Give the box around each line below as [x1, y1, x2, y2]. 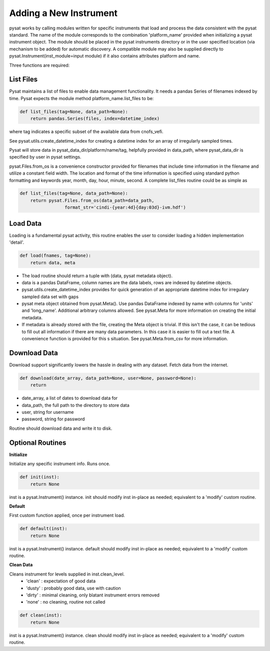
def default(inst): [19, 526, 67, 531]
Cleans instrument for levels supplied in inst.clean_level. [9, 571, 125, 577]
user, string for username [21, 409, 74, 415]
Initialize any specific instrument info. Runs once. [9, 461, 110, 467]
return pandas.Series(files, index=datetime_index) [30, 116, 160, 122]
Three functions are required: [9, 62, 70, 68]
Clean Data [9, 562, 33, 568]
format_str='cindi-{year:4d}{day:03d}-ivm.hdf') [64, 205, 186, 210]
